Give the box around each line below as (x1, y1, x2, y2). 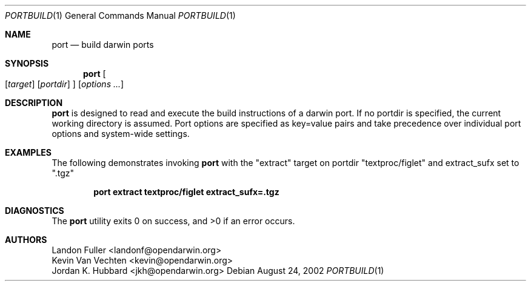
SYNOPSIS (5, 58, 49, 68)
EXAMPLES (5, 147, 52, 158)
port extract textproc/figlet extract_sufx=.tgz (93, 187, 279, 197)
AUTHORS (5, 234, 47, 245)
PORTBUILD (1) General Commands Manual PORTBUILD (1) (5, 10, 236, 21)
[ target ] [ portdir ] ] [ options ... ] (5, 79, 124, 89)
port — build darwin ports (52, 39, 154, 50)
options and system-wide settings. (52, 128, 190, 139)
